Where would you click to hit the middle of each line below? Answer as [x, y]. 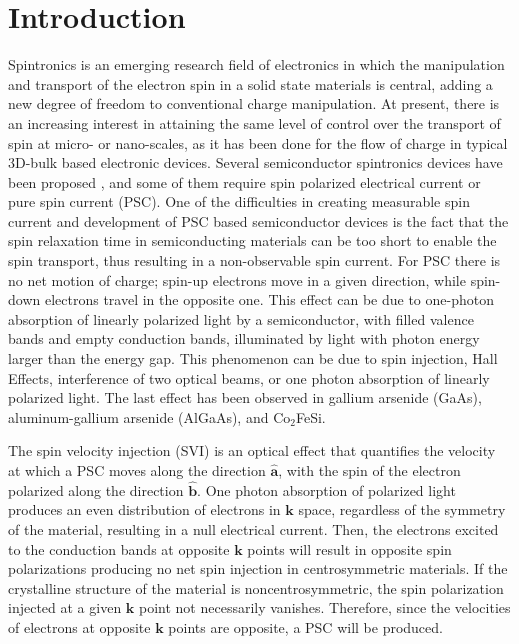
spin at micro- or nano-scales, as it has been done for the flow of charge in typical [258, 142]
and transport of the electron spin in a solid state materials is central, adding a [250, 83]
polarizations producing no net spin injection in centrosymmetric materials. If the [258, 568]
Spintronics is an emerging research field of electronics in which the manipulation [256, 64]
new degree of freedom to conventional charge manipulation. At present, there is [254, 103]
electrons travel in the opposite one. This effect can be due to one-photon [269, 299]
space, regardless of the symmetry [402, 509]
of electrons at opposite [79, 626]
